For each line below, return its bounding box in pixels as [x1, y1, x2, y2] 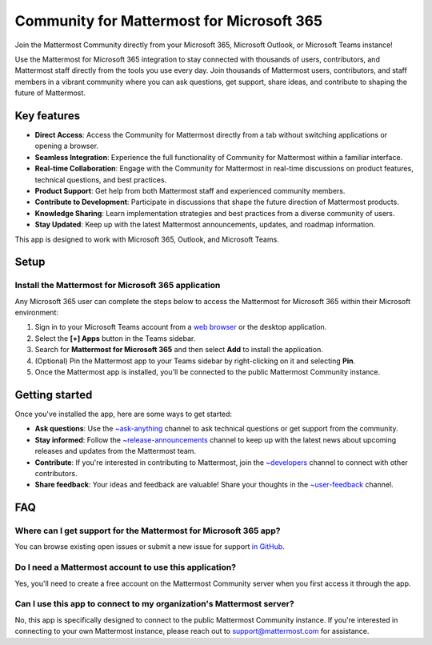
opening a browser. [34, 141, 99, 151]
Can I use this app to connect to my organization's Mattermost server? [14, 599, 295, 610]
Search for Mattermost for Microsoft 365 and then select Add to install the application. [34, 345, 323, 355]
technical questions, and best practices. [34, 174, 167, 184]
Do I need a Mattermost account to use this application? [14, 562, 236, 573]
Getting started [14, 388, 93, 402]
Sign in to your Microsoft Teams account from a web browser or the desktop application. [34, 322, 327, 332]
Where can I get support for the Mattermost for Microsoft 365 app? [14, 525, 281, 536]
